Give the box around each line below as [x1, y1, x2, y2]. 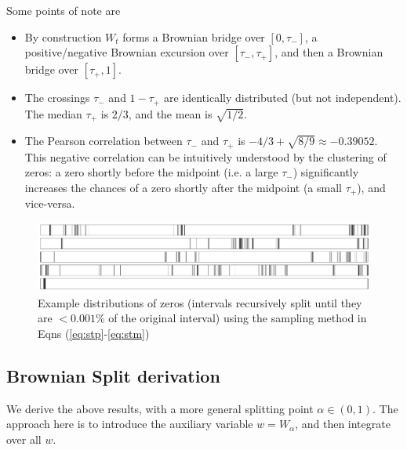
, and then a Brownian [274, 44, 383, 60]
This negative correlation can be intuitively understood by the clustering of [24, 148, 387, 165]
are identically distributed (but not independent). [163, 89, 402, 106]
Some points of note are [6, 2, 121, 18]
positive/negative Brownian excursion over [24, 44, 229, 60]
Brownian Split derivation [6, 363, 220, 387]
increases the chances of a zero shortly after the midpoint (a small [24, 179, 342, 195]
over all [6, 430, 42, 447]
